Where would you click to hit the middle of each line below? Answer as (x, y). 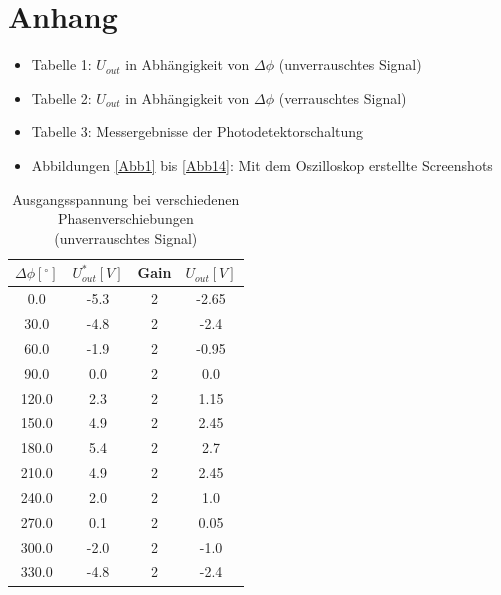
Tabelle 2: (61, 97)
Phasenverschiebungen (125, 218)
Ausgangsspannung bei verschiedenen (126, 198)
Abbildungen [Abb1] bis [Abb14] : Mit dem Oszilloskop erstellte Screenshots (262, 164)
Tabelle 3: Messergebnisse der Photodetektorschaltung (197, 131)
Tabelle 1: (61, 64)
